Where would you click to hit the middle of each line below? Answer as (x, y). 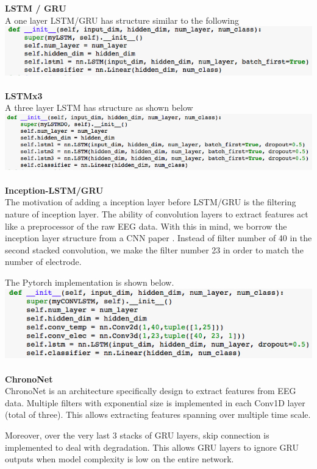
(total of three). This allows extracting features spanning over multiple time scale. (158, 414)
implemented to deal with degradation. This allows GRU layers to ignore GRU (152, 447)
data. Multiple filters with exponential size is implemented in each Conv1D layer (155, 402)
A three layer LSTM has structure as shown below (99, 108)
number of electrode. (43, 262)
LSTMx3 (24, 95)
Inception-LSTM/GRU (54, 190)
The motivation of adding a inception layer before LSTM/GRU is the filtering (151, 202)
